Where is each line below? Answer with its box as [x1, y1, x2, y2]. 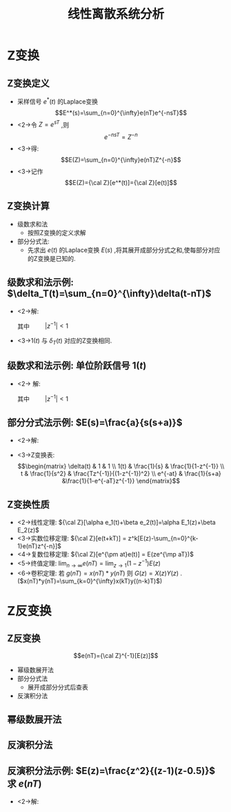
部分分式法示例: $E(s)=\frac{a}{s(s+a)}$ [7, 416, 183, 428]
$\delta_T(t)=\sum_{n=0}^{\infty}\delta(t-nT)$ [7, 288, 212, 300]
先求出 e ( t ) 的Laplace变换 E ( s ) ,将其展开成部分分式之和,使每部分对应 [27, 246, 221, 254]
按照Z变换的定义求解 [27, 229, 86, 237]
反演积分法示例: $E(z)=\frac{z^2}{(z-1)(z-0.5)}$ [7, 764, 216, 777]
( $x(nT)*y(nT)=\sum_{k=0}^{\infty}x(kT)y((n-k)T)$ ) [17, 577, 163, 585]
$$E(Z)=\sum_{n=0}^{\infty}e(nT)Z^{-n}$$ [61, 155, 181, 164]
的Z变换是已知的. [27, 254, 76, 262]
